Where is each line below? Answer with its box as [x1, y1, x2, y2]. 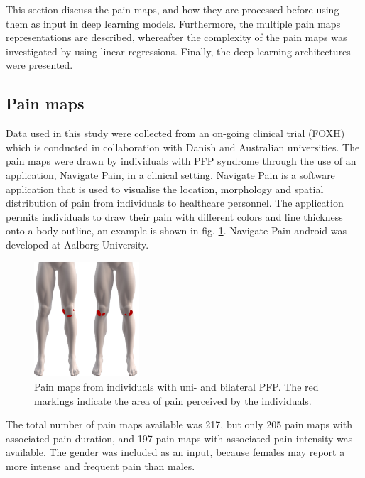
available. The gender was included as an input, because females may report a [6, 445, 345, 460]
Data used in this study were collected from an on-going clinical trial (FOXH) [6, 126, 345, 141]
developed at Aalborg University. [6, 237, 149, 251]
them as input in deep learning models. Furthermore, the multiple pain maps [6, 16, 341, 31]
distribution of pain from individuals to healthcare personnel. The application [6, 195, 344, 210]
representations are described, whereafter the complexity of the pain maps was [6, 30, 347, 45]
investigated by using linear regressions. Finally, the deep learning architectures [6, 43, 351, 58]
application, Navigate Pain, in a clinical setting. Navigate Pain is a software [6, 167, 335, 182]
